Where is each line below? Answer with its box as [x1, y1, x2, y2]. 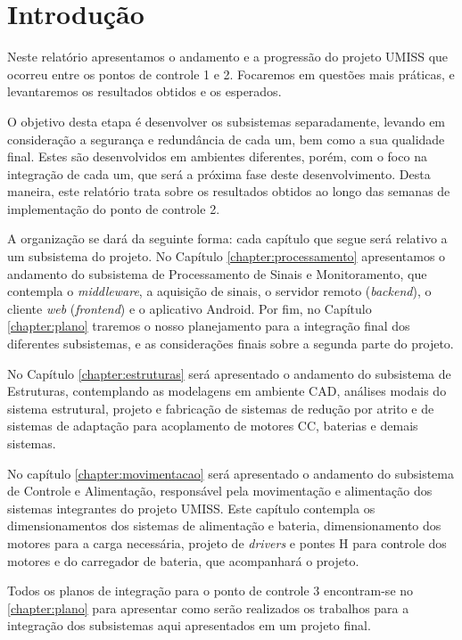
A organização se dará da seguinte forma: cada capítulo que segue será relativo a [7, 229, 448, 248]
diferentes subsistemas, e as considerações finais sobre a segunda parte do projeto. [7, 334, 454, 353]
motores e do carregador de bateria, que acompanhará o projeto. [7, 551, 359, 570]
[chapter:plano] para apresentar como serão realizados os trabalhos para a [7, 598, 409, 617]
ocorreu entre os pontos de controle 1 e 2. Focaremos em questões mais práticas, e [7, 64, 455, 83]
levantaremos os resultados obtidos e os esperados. [7, 82, 282, 101]
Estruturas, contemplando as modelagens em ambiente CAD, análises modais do [7, 382, 447, 400]
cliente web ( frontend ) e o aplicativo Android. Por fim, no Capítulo [7, 299, 372, 317]
